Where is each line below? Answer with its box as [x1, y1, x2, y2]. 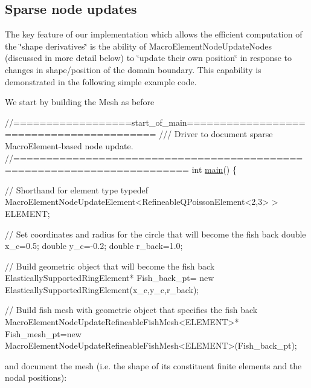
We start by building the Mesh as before [5, 95, 155, 108]
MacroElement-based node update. [5, 139, 133, 152]
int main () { [191, 163, 237, 176]
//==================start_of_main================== [5, 115, 306, 128]
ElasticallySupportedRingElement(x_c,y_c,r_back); [5, 283, 199, 296]
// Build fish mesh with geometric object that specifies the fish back [5, 303, 258, 316]
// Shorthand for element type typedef [5, 183, 148, 196]
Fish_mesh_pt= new [5, 327, 82, 340]
